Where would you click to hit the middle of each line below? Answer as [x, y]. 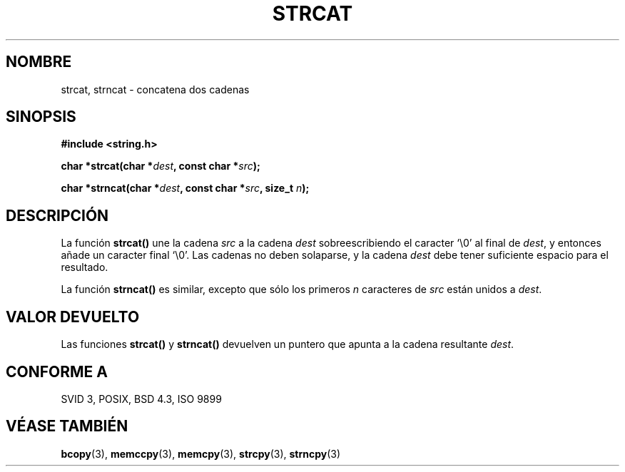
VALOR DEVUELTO [73, 317]
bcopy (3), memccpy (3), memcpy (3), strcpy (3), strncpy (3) [201, 453]
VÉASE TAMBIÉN [67, 426]
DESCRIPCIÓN [57, 215]
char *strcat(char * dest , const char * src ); [161, 166]
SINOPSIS [41, 117]
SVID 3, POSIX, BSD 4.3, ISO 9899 [141, 399]
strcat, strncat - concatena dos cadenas [155, 89]
